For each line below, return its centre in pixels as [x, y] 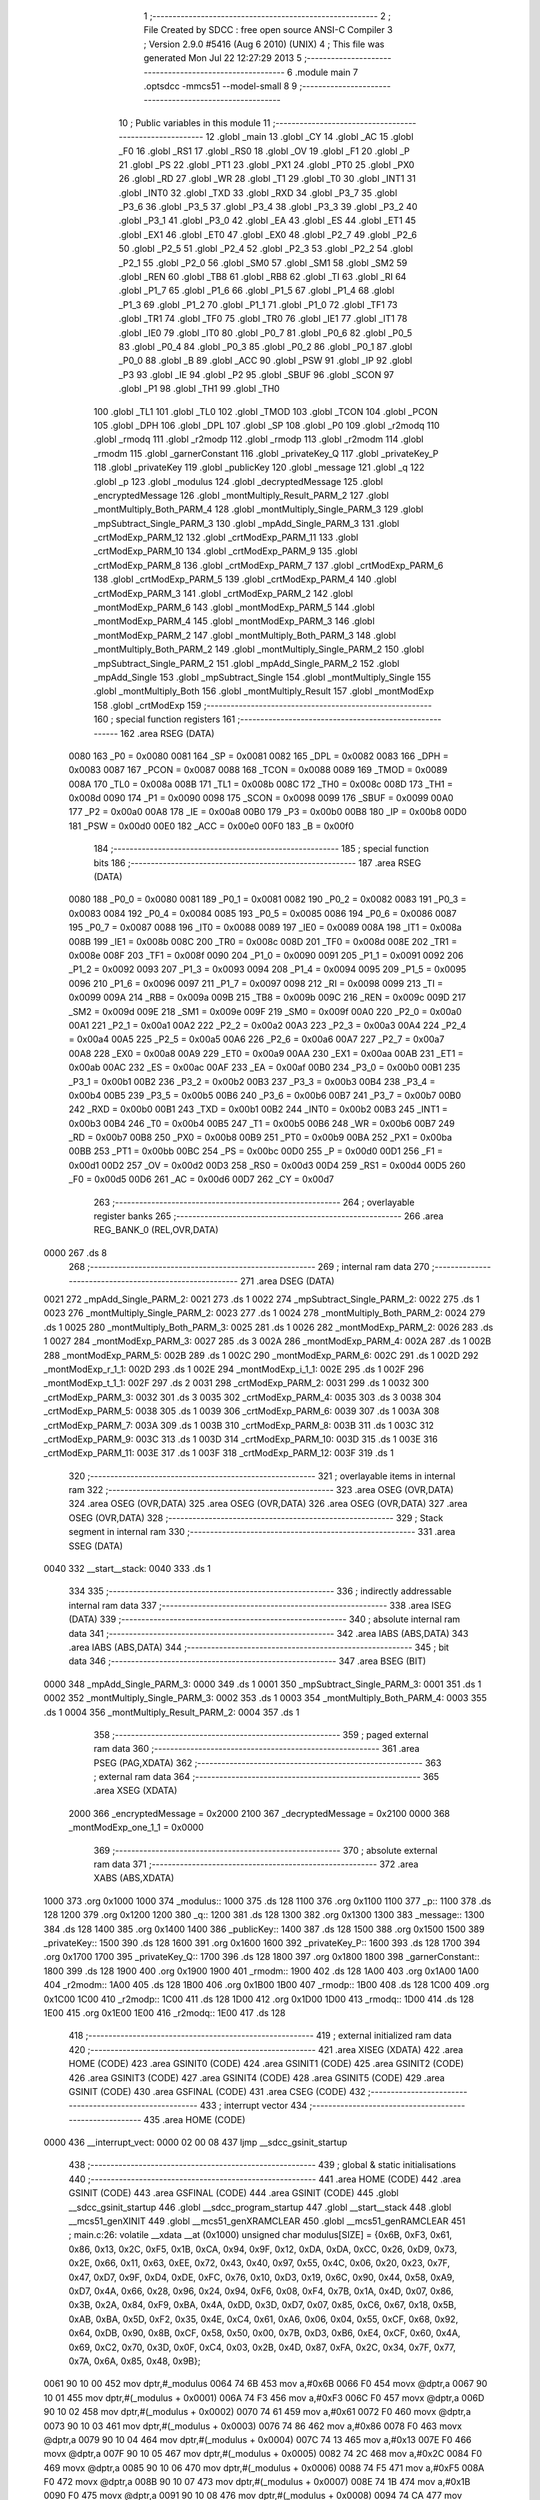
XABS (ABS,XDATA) [134, 1878]
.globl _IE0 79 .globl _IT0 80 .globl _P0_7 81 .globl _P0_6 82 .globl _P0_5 [265, 332]
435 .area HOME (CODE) [194, 2119]
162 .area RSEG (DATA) [167, 733]
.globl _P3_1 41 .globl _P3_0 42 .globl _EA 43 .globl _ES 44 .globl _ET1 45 [267, 221]
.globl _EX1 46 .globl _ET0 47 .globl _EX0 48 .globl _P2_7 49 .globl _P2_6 [267, 234]
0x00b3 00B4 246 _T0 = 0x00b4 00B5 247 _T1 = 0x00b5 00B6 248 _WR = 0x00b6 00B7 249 [261, 1123]
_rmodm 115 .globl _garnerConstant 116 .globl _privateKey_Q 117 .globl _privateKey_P [266, 453]
